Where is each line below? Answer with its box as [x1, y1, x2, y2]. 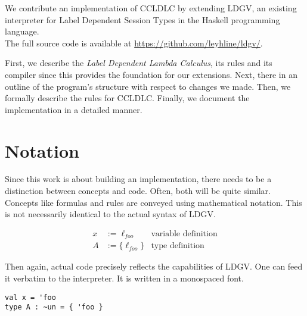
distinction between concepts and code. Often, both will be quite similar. [5, 184, 271, 197]
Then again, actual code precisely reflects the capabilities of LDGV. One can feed [5, 260, 303, 273]
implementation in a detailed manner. [5, 103, 142, 115]
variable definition [151, 229, 218, 238]
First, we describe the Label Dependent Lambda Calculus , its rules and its [5, 57, 272, 69]
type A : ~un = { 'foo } [5, 303, 103, 312]
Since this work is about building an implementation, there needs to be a [5, 173, 272, 185]
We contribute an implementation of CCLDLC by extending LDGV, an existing [5, 2, 297, 14]
